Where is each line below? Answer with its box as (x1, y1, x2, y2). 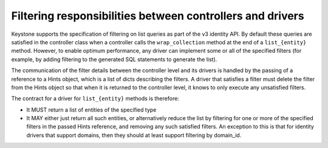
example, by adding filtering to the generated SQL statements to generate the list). (11, 55, 217, 63)
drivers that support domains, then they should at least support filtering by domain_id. (26, 131, 242, 139)
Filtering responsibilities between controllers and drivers (11, 9, 304, 22)
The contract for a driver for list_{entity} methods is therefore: (11, 95, 179, 103)
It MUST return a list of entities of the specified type (26, 106, 157, 113)
